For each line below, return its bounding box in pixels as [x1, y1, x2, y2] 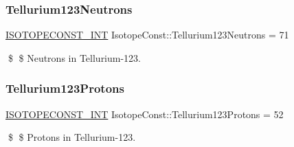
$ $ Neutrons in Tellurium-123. [8, 50, 142, 65]
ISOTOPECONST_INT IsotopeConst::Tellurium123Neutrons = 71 [5, 27, 289, 42]
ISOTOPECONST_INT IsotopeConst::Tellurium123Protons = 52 [5, 106, 284, 121]
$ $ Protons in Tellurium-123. [8, 130, 136, 144]
